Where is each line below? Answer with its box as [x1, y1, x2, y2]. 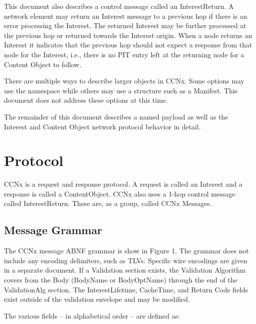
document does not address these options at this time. [4, 95, 168, 105]
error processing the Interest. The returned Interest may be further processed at [4, 20, 247, 31]
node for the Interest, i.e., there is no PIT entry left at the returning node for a [4, 49, 244, 59]
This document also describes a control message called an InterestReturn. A [4, 1, 234, 11]
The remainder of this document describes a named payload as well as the [4, 111, 228, 121]
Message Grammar [4, 222, 102, 238]
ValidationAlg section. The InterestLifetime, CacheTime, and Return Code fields [4, 284, 248, 294]
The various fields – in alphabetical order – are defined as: [4, 310, 180, 321]
